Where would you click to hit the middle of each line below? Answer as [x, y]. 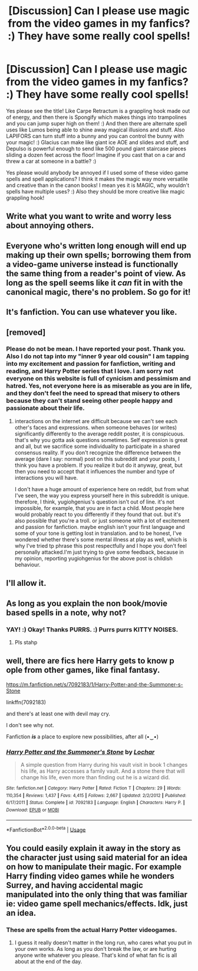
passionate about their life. [45, 408]
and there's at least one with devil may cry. [58, 714]
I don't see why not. [30, 725]
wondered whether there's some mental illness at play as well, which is [101, 539]
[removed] [26, 332]
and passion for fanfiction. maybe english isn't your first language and [100, 527]
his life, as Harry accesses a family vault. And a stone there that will [103, 771]
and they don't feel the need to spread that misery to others [93, 393]
